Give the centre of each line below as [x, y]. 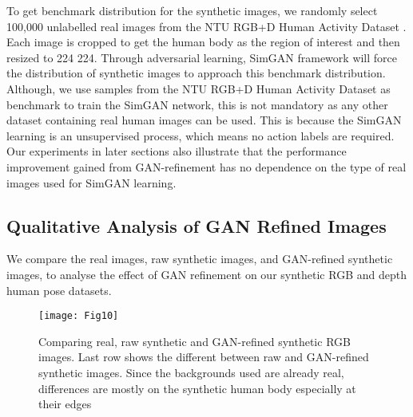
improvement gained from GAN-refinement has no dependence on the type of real [206, 166]
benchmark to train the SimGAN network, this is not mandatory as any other [197, 104]
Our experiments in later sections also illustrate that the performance [177, 151]
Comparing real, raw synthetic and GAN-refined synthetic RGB [195, 341]
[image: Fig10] [79, 316]
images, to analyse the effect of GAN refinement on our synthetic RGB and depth [206, 274]
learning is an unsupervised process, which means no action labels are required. [201, 135]
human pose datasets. [59, 290]
